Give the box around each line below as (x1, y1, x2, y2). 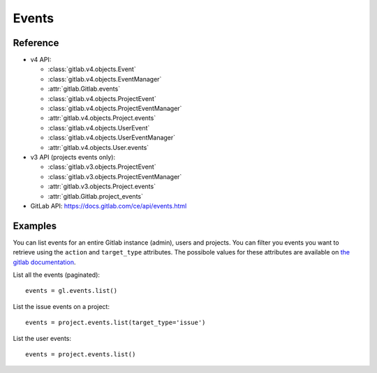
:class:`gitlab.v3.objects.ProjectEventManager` (47, 172, 182, 181)
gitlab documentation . (13, 258, 76, 266)
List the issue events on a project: (13, 302, 110, 310)
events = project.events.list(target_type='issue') (25, 319, 206, 327)
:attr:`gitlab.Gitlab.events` (47, 84, 121, 93)
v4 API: (30, 56, 52, 64)
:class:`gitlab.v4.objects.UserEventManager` (47, 133, 176, 142)
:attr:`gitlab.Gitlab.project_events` (47, 192, 143, 200)
